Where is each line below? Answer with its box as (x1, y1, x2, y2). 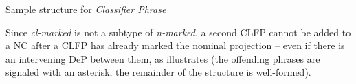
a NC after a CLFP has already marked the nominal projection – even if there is (5, 38, 345, 53)
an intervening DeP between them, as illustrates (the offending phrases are (5, 51, 320, 66)
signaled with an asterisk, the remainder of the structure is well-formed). (5, 65, 311, 79)
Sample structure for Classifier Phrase (5, 2, 166, 16)
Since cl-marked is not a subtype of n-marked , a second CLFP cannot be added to (5, 25, 351, 39)
